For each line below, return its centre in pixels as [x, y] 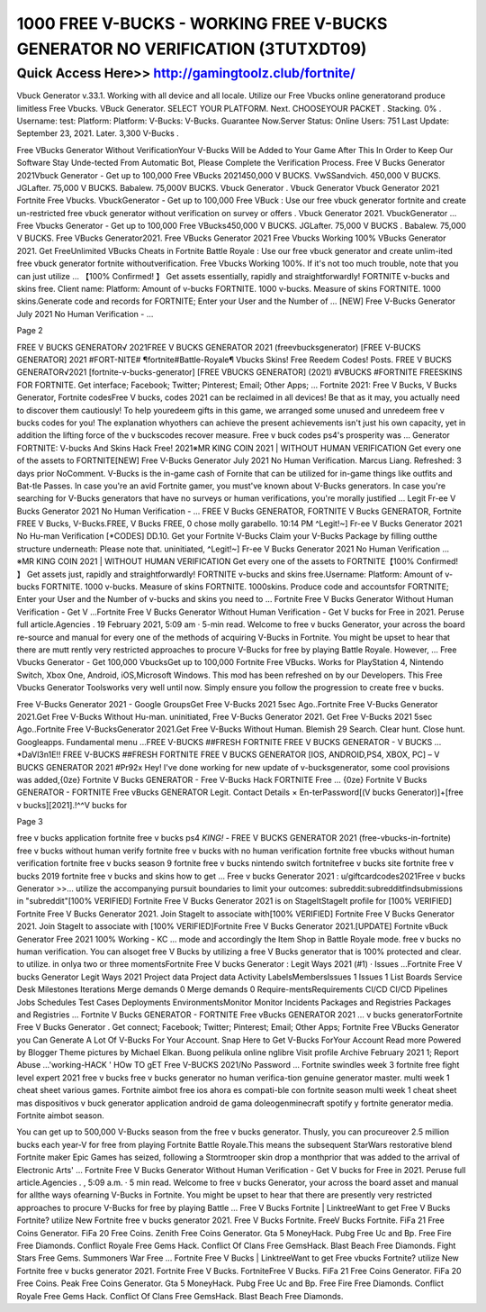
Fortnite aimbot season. [61, 1116]
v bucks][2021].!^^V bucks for [72, 805]
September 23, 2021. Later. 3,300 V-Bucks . [98, 133]
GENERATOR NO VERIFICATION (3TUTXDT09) [192, 49]
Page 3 [30, 822]
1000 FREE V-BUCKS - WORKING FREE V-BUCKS [202, 23]
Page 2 [30, 331]
